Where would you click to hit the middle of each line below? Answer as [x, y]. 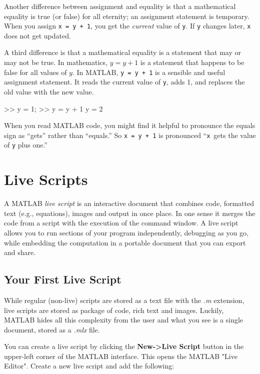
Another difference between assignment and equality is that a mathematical [120, 6]
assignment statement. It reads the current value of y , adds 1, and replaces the [124, 82]
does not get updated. [37, 35]
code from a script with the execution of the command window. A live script [121, 223]
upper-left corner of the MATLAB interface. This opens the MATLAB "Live [121, 356]
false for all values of [35, 72]
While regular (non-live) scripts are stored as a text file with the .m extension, [124, 300]
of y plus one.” [26, 145]
